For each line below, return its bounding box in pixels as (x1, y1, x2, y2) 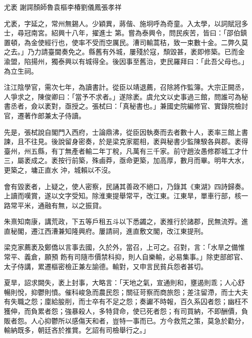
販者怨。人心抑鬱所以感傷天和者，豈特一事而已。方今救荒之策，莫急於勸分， (4, 315, 248, 325)
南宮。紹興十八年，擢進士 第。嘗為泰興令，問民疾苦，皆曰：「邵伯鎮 (31, 28, 247, 38)
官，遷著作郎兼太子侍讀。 (4, 110, 85, 120)
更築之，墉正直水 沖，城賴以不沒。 (4, 164, 115, 175)
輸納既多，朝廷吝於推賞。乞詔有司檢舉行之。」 (4, 325, 150, 335)
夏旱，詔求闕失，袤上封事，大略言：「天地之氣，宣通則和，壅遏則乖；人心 (4, 277, 238, 288)
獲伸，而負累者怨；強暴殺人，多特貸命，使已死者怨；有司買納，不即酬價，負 (4, 306, 248, 316)
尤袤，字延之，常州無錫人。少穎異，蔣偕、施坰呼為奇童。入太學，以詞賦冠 (4, 18, 241, 28)
